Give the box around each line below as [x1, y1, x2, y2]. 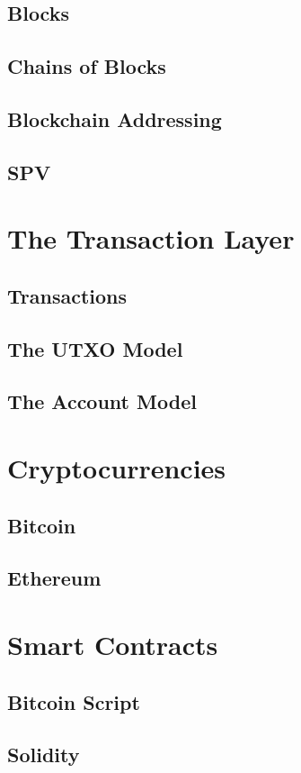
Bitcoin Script [7, 687, 140, 715]
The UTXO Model [7, 334, 183, 362]
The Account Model [7, 387, 197, 415]
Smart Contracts [7, 625, 218, 662]
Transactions [7, 281, 128, 309]
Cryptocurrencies [7, 450, 226, 487]
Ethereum [7, 564, 102, 592]
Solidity [7, 741, 80, 768]
